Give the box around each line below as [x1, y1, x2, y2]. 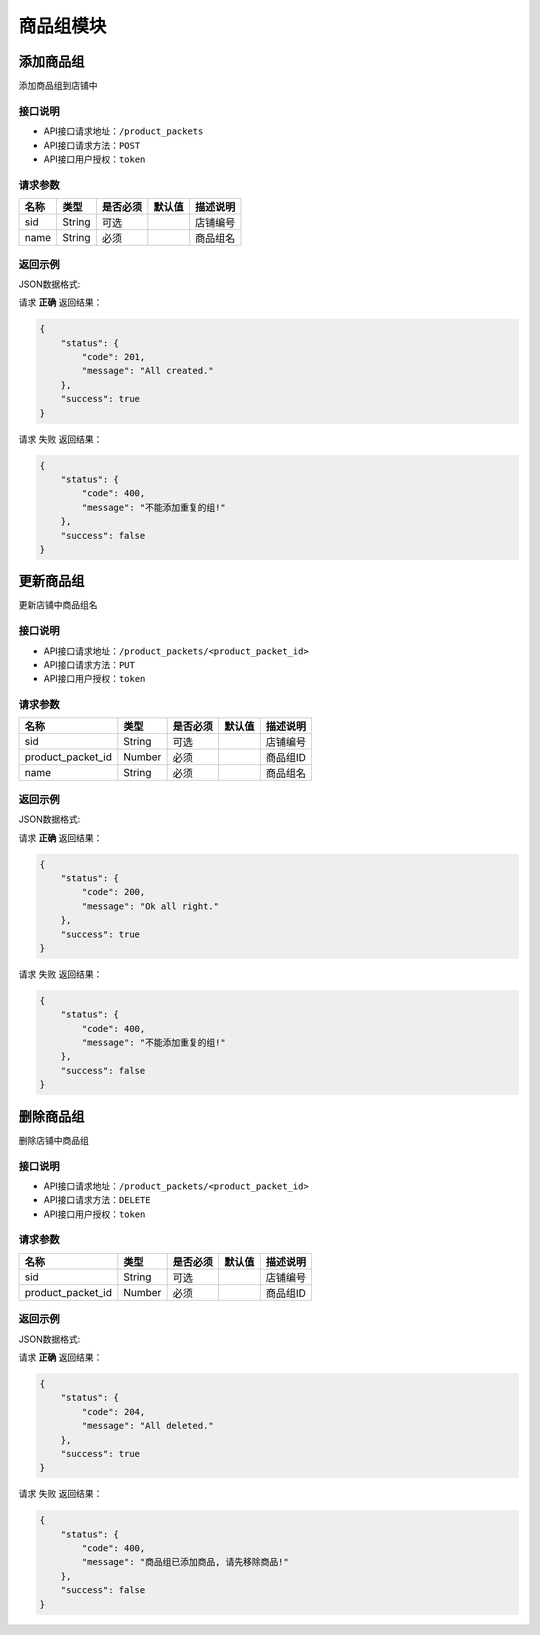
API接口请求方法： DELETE [43, 1194, 151, 1206]
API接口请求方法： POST [43, 139, 141, 151]
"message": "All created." [81, 365, 214, 377]
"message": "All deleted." [81, 1420, 214, 1432]
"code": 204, [81, 1406, 146, 1417]
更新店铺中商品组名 [18, 599, 98, 611]
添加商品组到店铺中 [18, 80, 98, 92]
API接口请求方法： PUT [43, 658, 135, 670]
